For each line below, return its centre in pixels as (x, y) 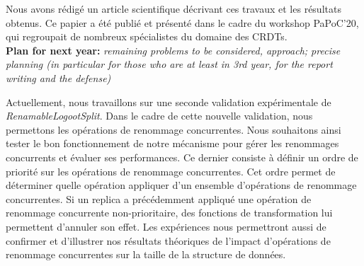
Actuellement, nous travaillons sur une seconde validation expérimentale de (169, 102)
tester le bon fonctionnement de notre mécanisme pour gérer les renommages (172, 143)
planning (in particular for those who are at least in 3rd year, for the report (169, 64)
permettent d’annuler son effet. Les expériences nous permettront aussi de (166, 226)
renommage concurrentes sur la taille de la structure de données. (146, 254)
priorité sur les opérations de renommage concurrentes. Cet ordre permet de (171, 171)
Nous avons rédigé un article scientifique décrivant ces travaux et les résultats (174, 8)
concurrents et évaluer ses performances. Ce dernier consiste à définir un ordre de (182, 157)
